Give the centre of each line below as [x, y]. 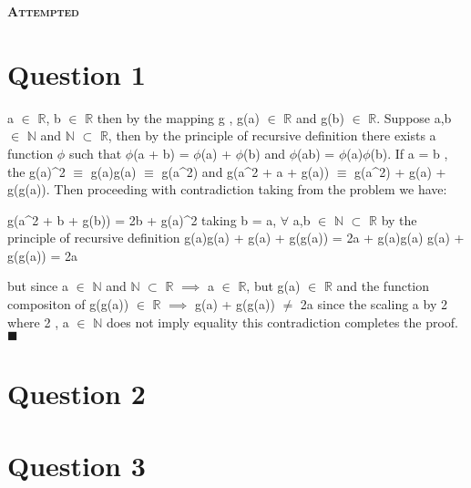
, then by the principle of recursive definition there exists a [272, 135]
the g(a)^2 [36, 171]
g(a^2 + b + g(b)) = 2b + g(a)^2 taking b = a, [142, 219]
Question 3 [77, 465]
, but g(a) [273, 286]
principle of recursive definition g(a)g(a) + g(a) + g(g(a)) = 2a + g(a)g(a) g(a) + [236, 238]
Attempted [43, 11]
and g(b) [320, 117]
